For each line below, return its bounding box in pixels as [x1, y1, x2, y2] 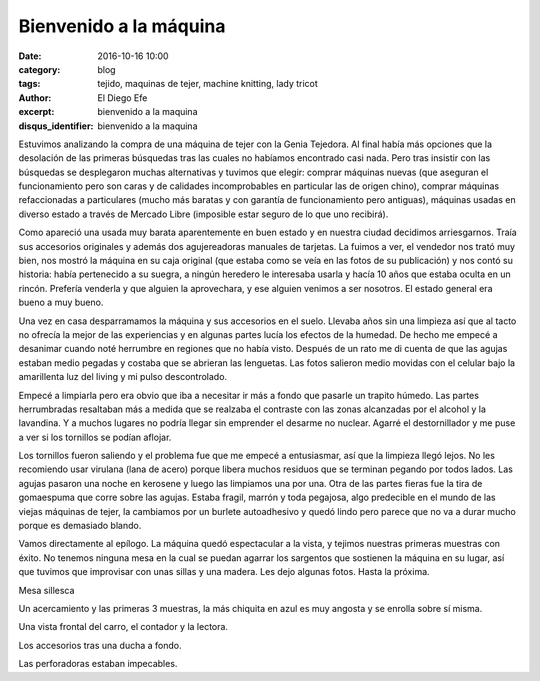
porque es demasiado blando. [18, 520, 142, 532]
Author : [18, 91, 52, 104]
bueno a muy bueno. [18, 296, 104, 309]
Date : [18, 50, 42, 62]
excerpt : [18, 106, 55, 118]
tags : [18, 78, 41, 90]
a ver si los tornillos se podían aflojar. [18, 431, 172, 443]
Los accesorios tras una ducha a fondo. [18, 639, 182, 651]
